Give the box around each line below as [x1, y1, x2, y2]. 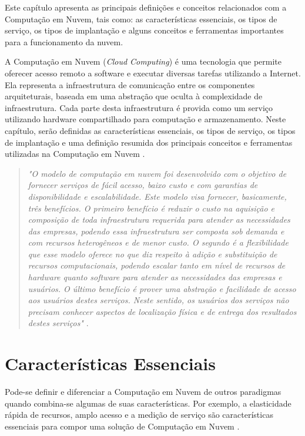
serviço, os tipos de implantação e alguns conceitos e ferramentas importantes [5, 24, 284, 36]
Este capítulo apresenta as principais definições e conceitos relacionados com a [5, 1, 287, 13]
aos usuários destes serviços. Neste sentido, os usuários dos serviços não [28, 294, 289, 306]
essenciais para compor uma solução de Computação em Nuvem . [5, 420, 240, 432]
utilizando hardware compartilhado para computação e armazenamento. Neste [5, 113, 286, 125]
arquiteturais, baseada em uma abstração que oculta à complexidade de [5, 90, 263, 102]
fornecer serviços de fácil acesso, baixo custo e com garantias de [28, 179, 258, 191]
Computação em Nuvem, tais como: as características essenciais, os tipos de [5, 12, 277, 25]
